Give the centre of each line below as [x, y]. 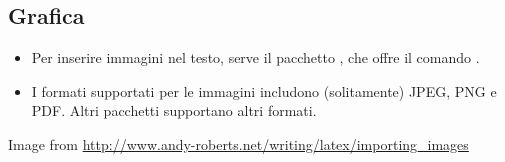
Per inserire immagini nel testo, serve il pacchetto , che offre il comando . [255, 57]
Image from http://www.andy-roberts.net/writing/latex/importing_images [238, 143]
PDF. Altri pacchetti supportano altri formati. [174, 110]
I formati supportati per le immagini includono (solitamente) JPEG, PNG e [264, 90]
